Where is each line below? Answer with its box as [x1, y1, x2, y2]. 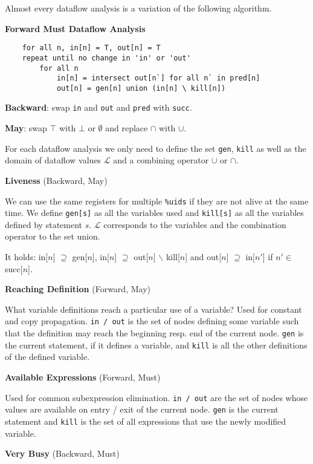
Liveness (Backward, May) [5, 174, 108, 186]
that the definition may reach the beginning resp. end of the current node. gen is [5, 327, 304, 339]
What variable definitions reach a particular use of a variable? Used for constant [5, 302, 302, 315]
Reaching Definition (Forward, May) [5, 283, 150, 295]
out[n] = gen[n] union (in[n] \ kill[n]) [56, 83, 226, 93]
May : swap [5, 122, 47, 134]
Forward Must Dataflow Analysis [5, 22, 146, 34]
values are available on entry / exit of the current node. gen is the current [5, 403, 279, 416]
